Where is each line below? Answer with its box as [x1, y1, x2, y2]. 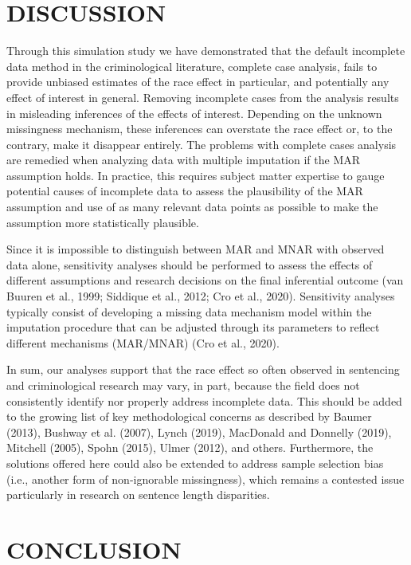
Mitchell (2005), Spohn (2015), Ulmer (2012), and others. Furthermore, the [6, 439, 374, 456]
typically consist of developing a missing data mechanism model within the [6, 303, 372, 320]
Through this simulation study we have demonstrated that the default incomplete [6, 42, 405, 59]
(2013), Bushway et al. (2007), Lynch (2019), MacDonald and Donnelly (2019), [6, 423, 392, 440]
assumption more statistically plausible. [6, 214, 199, 230]
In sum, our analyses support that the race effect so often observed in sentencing [6, 361, 400, 378]
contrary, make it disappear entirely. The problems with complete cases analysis [6, 135, 397, 152]
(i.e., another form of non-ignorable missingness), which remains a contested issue [6, 470, 405, 487]
